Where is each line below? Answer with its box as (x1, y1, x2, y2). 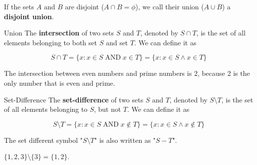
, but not (94, 104, 121, 114)
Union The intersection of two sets (4, 28, 114, 38)
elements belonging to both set (4, 37, 97, 47)
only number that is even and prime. (4, 77, 115, 88)
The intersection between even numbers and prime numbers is (4, 68, 192, 78)
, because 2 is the (197, 68, 250, 78)
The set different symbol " (4, 134, 83, 145)
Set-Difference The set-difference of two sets (4, 94, 144, 104)
